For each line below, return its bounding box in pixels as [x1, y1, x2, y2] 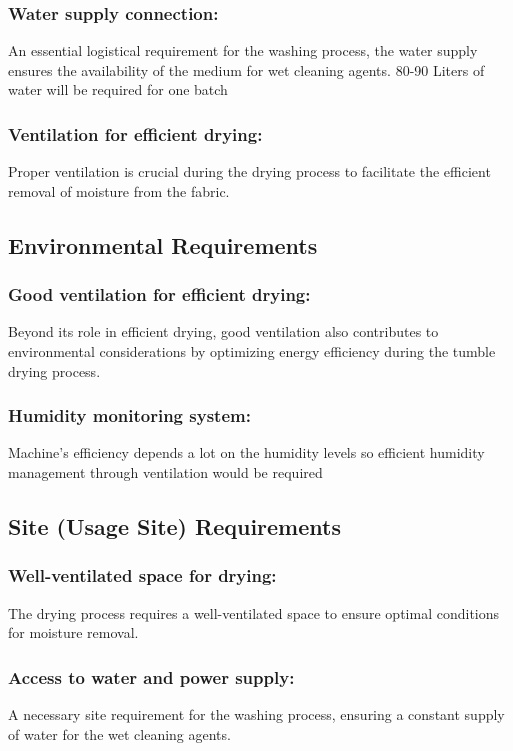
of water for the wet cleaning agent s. [8, 723, 231, 744]
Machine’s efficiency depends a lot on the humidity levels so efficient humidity [8, 442, 485, 463]
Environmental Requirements [8, 229, 318, 260]
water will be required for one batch [8, 79, 228, 100]
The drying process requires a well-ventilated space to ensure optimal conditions [8, 602, 500, 623]
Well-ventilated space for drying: [8, 563, 277, 588]
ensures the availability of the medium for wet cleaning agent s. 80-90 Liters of [8, 59, 485, 80]
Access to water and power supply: [8, 664, 295, 689]
